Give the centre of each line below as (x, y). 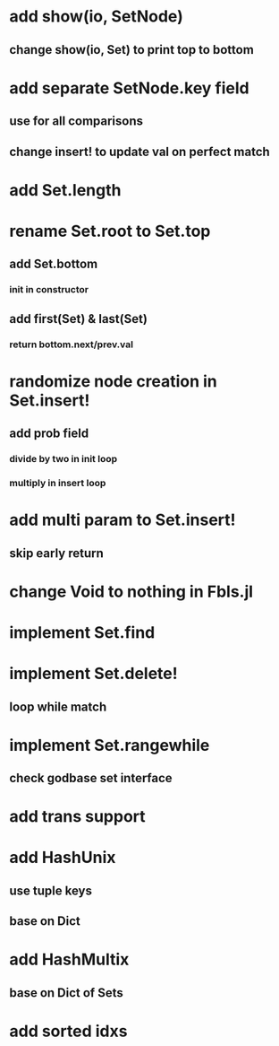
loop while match (58, 706)
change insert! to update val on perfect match (139, 151)
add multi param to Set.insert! (123, 520)
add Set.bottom (54, 264)
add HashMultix (69, 959)
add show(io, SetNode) (96, 17)
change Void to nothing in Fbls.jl (131, 592)
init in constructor (49, 290)
